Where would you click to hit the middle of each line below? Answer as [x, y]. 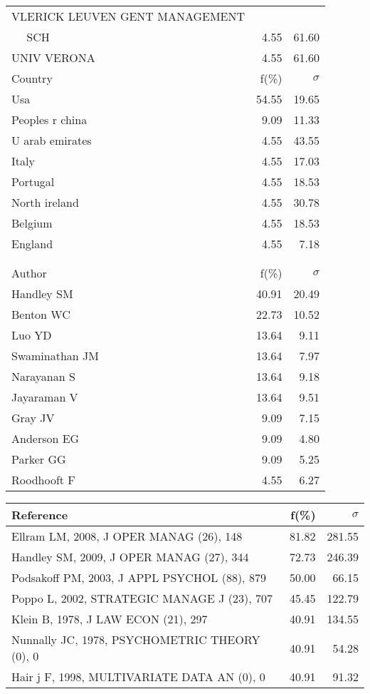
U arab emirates [52, 140]
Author [29, 273]
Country [32, 78]
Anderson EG [46, 438]
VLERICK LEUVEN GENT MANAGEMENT [128, 16]
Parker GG [39, 459]
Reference [40, 515]
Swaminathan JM [55, 356]
